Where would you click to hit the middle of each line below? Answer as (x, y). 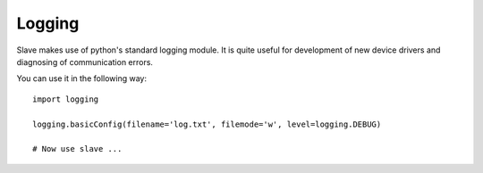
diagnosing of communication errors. (85, 62)
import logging (66, 99)
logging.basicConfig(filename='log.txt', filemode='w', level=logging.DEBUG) (207, 124)
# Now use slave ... (77, 149)
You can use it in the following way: (82, 78)
